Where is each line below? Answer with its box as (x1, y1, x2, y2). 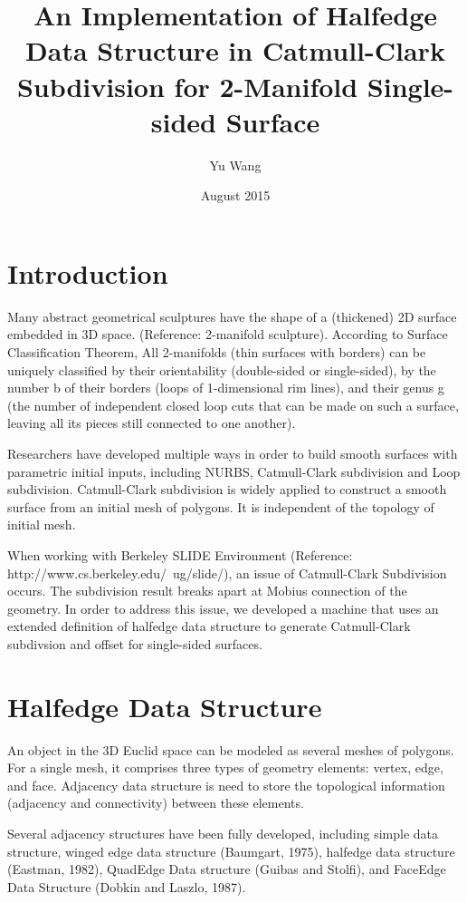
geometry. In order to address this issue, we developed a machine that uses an (7, 598, 439, 617)
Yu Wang (209, 155, 262, 174)
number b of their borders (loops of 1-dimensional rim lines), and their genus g (7, 378, 444, 397)
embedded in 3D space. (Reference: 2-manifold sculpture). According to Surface (7, 325, 448, 344)
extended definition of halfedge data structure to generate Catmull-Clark (7, 617, 411, 636)
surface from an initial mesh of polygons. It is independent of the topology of (7, 497, 434, 516)
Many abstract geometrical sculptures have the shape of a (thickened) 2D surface (7, 306, 457, 325)
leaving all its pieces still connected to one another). (7, 413, 296, 432)
